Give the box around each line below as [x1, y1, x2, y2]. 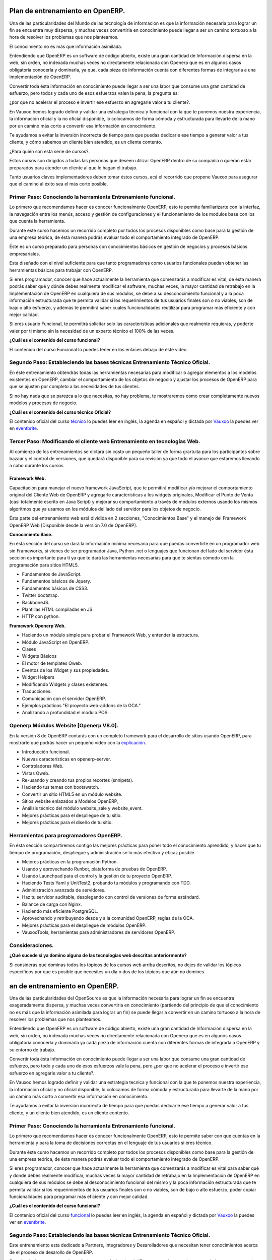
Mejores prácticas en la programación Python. [22, 859, 118, 865]
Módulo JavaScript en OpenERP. [22, 639, 90, 645]
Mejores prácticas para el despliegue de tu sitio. [22, 812, 122, 818]
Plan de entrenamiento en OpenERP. [9, 7, 125, 15]
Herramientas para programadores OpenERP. [9, 832, 123, 839]
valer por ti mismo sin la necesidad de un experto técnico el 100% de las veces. [9, 328, 175, 334]
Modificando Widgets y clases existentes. [22, 681, 109, 687]
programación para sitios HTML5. [9, 562, 79, 568]
